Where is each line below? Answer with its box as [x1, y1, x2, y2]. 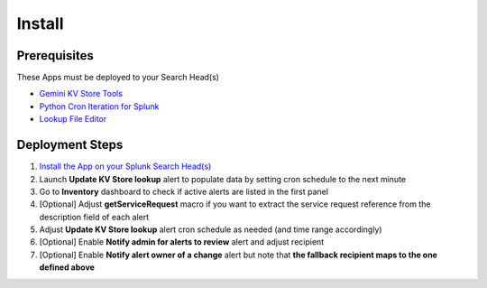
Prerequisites [16, 48, 94, 63]
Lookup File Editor [39, 114, 107, 125]
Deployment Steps [16, 137, 124, 153]
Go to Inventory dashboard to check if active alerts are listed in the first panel [39, 186, 329, 197]
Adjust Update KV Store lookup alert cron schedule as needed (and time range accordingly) [39, 224, 382, 235]
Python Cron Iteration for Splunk [39, 100, 160, 112]
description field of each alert [39, 211, 150, 222]
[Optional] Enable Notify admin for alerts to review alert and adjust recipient [39, 237, 325, 247]
